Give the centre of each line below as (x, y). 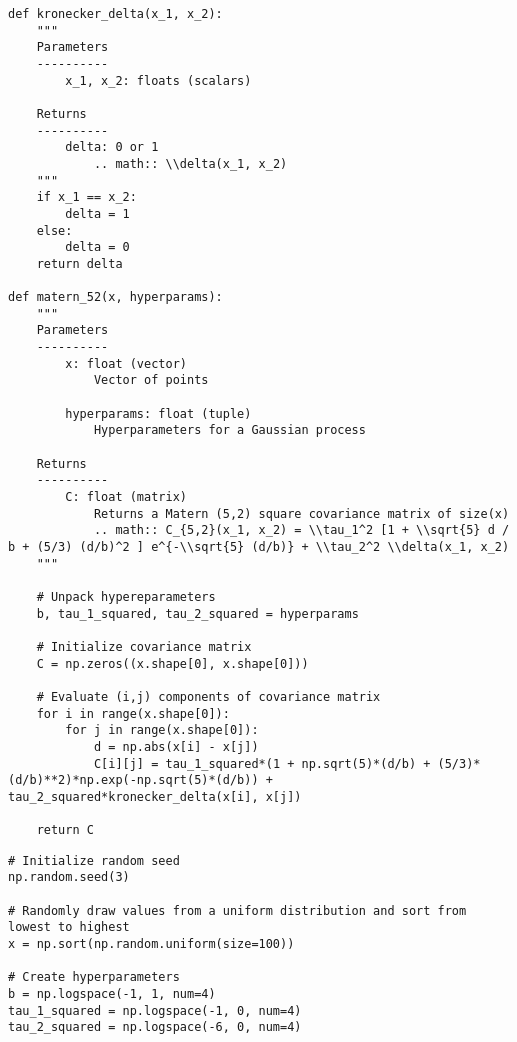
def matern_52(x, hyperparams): (115, 297)
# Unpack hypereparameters (126, 596)
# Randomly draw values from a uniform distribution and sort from (237, 910)
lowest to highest (69, 927)
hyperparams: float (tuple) (158, 413)
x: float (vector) (126, 363)
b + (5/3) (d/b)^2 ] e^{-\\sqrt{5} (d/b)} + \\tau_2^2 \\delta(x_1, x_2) (259, 547)
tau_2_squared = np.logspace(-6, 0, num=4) (155, 1027)
